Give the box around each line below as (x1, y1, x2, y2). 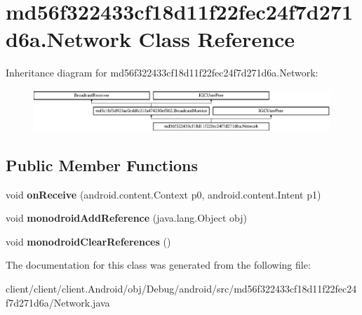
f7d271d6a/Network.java (6, 295, 110, 309)
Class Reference (138, 25, 295, 53)
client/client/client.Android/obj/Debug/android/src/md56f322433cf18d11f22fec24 (6, 281, 357, 296)
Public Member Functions (6, 154, 198, 175)
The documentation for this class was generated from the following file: (6, 257, 311, 272)
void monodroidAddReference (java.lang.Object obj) (6, 210, 248, 225)
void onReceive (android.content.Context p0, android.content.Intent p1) (6, 187, 321, 201)
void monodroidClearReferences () (6, 234, 171, 248)
